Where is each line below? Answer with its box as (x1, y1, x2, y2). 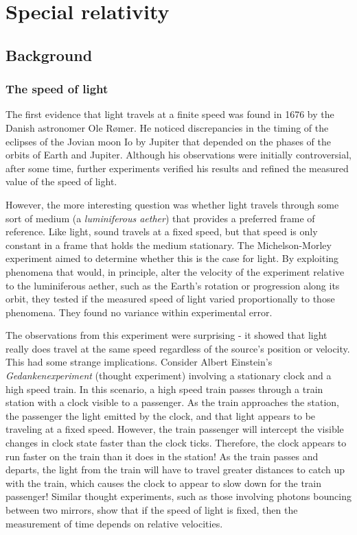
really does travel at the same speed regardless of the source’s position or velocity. (5, 341, 350, 355)
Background (5, 44, 93, 65)
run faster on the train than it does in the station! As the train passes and (5, 449, 319, 463)
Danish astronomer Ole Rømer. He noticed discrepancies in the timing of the (5, 120, 329, 134)
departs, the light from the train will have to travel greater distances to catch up (5, 462, 345, 477)
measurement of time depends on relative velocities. (5, 516, 223, 530)
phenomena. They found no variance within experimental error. (5, 305, 273, 319)
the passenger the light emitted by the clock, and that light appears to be (5, 408, 316, 423)
